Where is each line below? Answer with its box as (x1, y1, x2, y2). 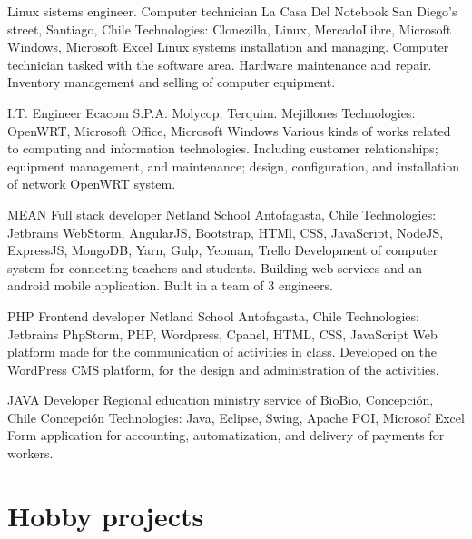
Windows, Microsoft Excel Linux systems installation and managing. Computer (7, 37, 449, 56)
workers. (7, 444, 54, 463)
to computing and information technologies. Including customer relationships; (7, 139, 438, 158)
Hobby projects (7, 496, 204, 534)
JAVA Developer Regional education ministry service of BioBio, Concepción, (7, 390, 434, 409)
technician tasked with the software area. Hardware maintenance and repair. (7, 54, 432, 73)
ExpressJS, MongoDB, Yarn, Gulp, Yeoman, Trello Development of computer (7, 240, 438, 260)
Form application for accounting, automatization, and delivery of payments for (7, 426, 445, 445)
